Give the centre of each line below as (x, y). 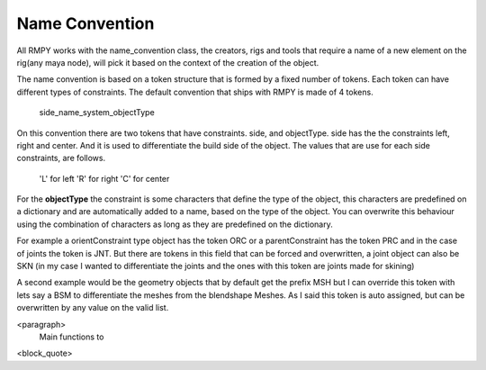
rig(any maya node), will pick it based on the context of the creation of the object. (168, 62)
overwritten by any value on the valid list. (93, 308)
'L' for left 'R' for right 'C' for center (104, 178)
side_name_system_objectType (97, 113)
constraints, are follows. (61, 158)
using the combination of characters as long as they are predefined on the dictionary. (175, 224)
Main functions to (72, 337)
